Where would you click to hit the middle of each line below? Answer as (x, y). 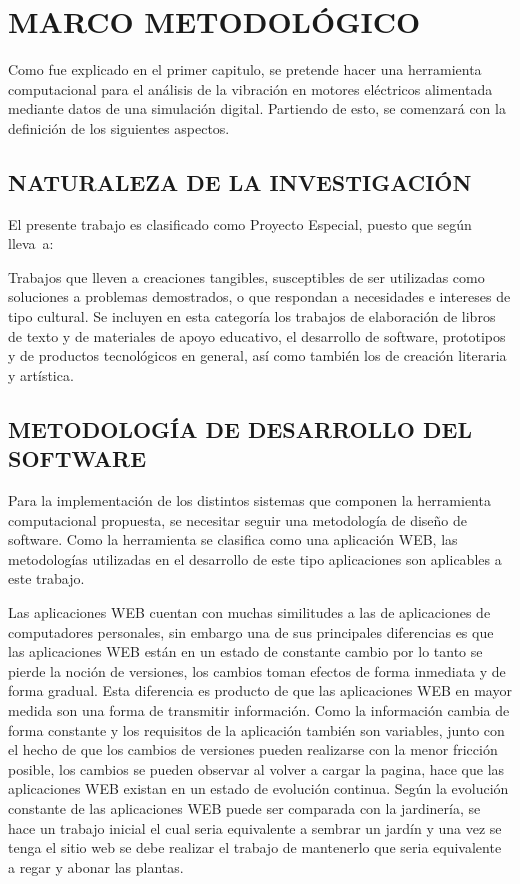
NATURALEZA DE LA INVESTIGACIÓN (240, 181)
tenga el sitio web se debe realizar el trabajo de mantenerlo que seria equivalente (255, 847)
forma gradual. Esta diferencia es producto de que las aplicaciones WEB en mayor (260, 690)
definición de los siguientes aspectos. (119, 127)
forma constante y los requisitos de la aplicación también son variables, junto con (256, 729)
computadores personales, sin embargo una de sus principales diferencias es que (251, 631)
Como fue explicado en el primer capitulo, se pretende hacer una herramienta (245, 69)
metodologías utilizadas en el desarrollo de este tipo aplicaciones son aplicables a (255, 558)
